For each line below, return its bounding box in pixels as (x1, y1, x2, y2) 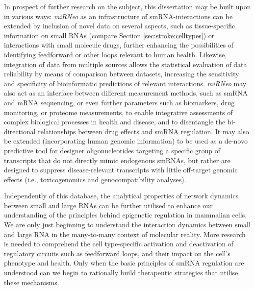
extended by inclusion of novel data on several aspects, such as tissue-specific (4, 21, 235, 31)
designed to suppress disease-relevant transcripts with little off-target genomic (4, 165, 238, 175)
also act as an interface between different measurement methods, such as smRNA (4, 88, 248, 98)
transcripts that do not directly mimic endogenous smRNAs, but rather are (4, 155, 230, 165)
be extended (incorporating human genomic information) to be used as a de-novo (4, 136, 248, 146)
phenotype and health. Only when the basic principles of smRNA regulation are (4, 258, 244, 268)
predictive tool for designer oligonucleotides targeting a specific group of (4, 145, 221, 155)
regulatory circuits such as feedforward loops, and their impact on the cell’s (4, 248, 230, 258)
